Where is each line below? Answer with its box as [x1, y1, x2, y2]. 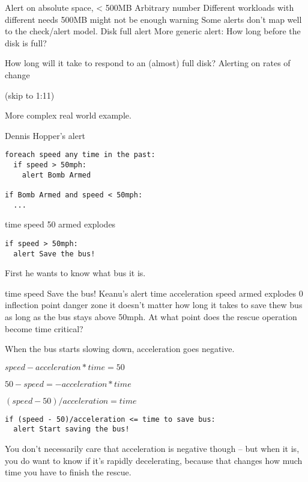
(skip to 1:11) [5, 88, 55, 101]
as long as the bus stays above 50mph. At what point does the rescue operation [5, 310, 297, 323]
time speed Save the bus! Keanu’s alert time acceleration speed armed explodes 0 [5, 286, 303, 299]
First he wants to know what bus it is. [5, 267, 146, 279]
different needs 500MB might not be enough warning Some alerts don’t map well [5, 13, 302, 25]
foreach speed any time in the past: [5, 150, 156, 159]
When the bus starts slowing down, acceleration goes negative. [5, 342, 235, 355]
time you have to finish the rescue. [5, 466, 131, 478]
